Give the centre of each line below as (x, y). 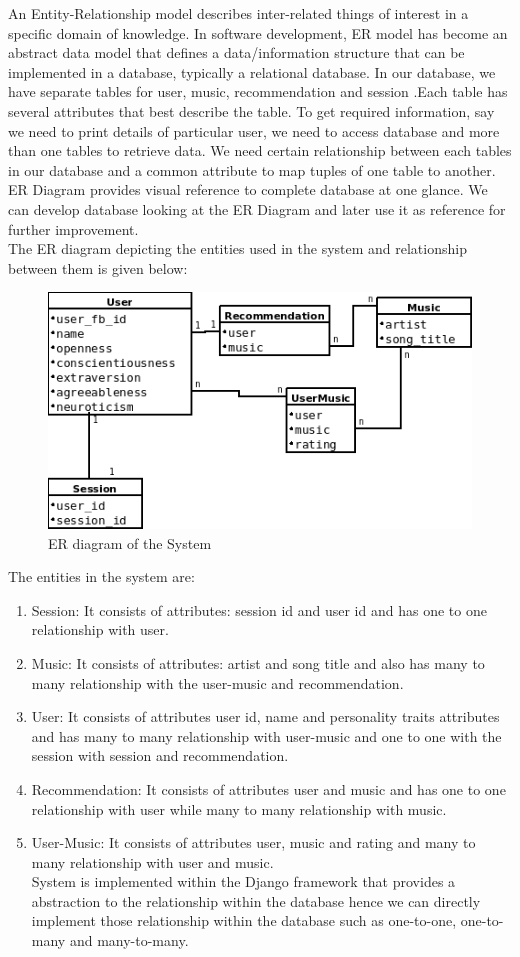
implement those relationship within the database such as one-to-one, (244, 920)
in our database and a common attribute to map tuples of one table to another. (252, 169)
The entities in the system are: (101, 576)
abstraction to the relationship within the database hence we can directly (256, 900)
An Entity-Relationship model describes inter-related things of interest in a (238, 13)
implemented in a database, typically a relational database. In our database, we (252, 71)
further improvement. (73, 228)
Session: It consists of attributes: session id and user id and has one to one (259, 609)
